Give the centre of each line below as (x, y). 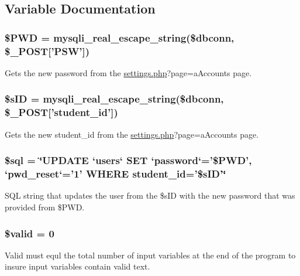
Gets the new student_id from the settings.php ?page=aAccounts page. (132, 134)
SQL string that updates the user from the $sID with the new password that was (150, 195)
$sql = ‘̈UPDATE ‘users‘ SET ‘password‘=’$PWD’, (128, 160)
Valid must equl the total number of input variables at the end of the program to (150, 255)
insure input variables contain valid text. (77, 266)
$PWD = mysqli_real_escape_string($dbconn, (120, 37)
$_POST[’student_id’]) (61, 112)
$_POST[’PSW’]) (47, 51)
